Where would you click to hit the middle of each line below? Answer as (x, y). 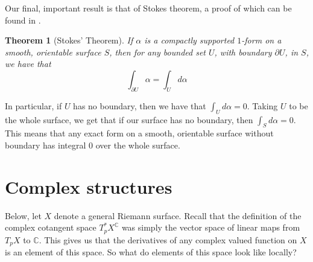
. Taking (262, 105)
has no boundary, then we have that (140, 105)
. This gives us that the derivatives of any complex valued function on (168, 239)
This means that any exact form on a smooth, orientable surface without (139, 133)
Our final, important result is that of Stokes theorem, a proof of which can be (148, 8)
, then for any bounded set (157, 52)
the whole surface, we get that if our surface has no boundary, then (129, 119)
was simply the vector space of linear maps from (211, 227)
